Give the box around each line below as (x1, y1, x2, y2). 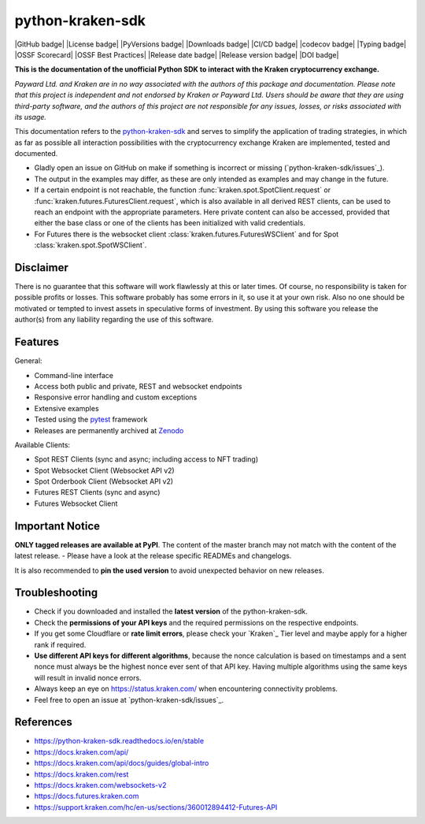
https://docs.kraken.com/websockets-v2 (34, 781, 167, 790)
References (14, 715, 72, 729)
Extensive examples (34, 403, 99, 413)
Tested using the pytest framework (34, 414, 148, 425)
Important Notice (14, 519, 100, 533)
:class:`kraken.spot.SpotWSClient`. (34, 240, 147, 250)
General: (14, 356, 42, 366)
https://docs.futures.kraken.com (34, 792, 139, 801)
